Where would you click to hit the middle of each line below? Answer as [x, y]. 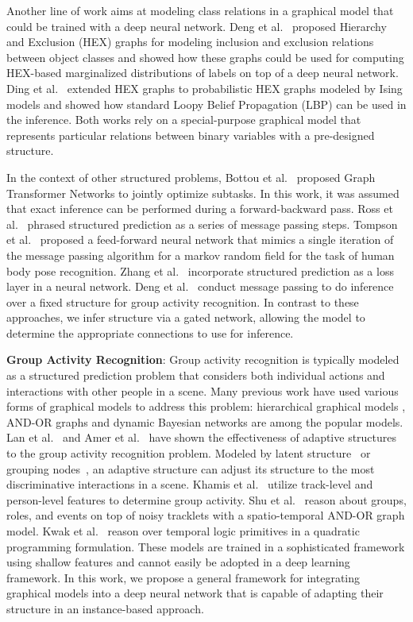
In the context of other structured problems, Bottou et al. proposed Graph [191, 177]
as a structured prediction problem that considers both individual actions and [196, 375]
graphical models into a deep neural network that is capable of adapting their [195, 593]
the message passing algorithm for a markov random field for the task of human [201, 255]
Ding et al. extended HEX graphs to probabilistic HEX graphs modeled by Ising [205, 88]
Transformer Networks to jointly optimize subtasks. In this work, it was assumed [203, 193]
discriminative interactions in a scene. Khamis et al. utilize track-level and [190, 484]
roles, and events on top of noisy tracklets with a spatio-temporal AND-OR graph [206, 515]
